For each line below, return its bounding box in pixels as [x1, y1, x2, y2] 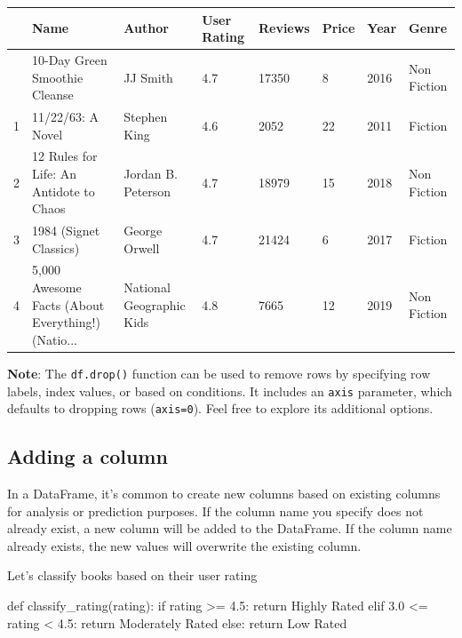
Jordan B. [123, 164, 178, 182]
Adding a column [7, 443, 168, 470]
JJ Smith [123, 68, 173, 86]
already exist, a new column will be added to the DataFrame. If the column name [7, 519, 452, 538]
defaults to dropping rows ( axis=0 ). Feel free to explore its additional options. [7, 399, 434, 418]
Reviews [258, 19, 310, 37]
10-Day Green [32, 50, 108, 68]
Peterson [123, 181, 171, 200]
